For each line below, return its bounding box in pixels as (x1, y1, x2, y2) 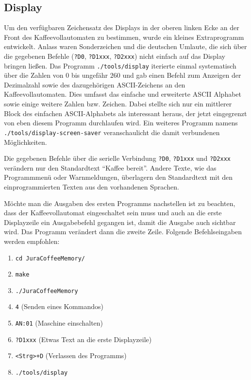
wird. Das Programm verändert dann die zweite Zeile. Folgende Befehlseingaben (4, 226, 242, 237)
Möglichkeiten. (4, 137, 47, 147)
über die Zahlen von (4, 70, 64, 80)
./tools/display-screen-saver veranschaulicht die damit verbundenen (4, 127, 220, 137)
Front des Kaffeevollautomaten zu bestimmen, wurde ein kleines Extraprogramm (4, 32, 244, 42)
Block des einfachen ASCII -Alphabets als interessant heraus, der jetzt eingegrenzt (4, 108, 247, 118)
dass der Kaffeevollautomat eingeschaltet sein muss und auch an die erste (4, 207, 222, 218)
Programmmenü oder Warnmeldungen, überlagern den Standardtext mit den (4, 172, 233, 182)
